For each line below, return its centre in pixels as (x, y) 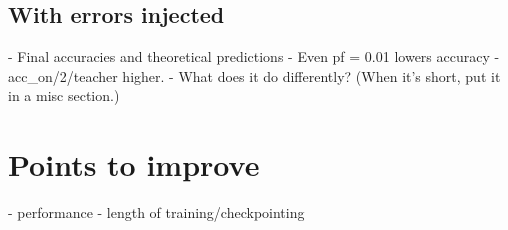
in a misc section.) (64, 95)
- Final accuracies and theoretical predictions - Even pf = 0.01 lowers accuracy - (254, 56)
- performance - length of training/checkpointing (156, 212)
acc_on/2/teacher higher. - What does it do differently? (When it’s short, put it (254, 75)
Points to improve (134, 164)
